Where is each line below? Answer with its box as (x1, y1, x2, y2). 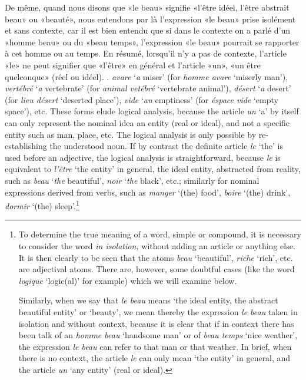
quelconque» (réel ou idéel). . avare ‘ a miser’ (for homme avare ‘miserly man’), (5, 70, 288, 82)
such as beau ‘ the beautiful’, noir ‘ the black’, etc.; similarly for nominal (5, 174, 260, 186)
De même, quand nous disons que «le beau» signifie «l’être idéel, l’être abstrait (5, 1, 290, 13)
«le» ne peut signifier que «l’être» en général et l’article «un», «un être (5, 58, 261, 71)
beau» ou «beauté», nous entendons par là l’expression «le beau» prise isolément (5, 12, 296, 25)
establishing (5, 140, 47, 152)
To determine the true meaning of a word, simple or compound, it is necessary (18, 228, 301, 240)
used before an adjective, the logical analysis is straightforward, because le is (5, 151, 281, 163)
